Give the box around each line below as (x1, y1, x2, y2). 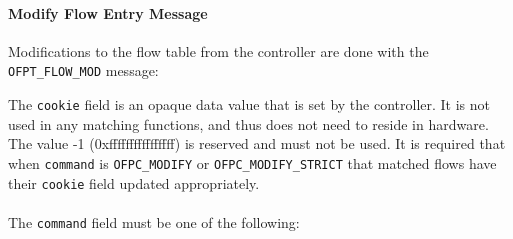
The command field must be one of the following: (8, 211, 300, 232)
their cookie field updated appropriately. (8, 172, 260, 193)
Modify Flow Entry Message (8, 2, 208, 23)
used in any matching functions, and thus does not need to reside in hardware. (8, 113, 489, 134)
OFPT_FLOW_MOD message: (8, 60, 159, 81)
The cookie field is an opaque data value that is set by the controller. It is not (8, 94, 490, 115)
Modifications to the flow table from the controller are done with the (8, 40, 429, 61)
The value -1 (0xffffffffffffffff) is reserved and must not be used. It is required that (8, 133, 506, 154)
